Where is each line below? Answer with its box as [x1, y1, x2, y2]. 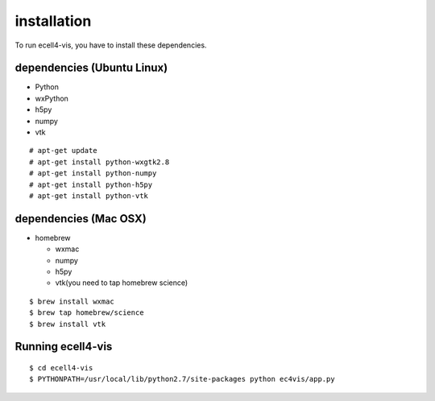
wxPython [35, 93, 68, 103]
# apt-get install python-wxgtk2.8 [29, 157, 170, 167]
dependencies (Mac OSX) [14, 212, 147, 225]
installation [14, 12, 92, 30]
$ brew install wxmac [29, 296, 114, 306]
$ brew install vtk [29, 319, 106, 329]
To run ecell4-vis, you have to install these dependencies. [14, 40, 207, 50]
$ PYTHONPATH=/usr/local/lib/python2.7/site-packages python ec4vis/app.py [29, 374, 335, 384]
